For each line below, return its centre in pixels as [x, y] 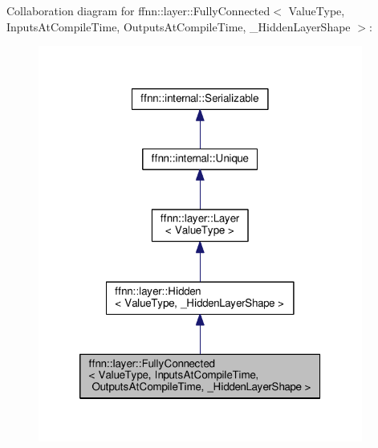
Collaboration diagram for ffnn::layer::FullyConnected [138, 10]
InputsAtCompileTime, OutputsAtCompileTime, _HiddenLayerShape [179, 26]
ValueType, [317, 10]
